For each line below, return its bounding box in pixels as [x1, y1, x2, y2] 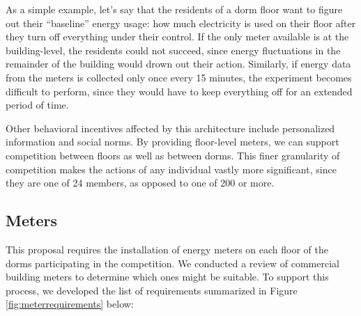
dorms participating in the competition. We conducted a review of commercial [6, 255, 339, 270]
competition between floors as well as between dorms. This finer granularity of [6, 148, 340, 162]
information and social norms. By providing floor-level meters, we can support [6, 134, 339, 149]
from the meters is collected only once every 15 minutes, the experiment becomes [6, 70, 352, 84]
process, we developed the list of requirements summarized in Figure [6, 283, 298, 297]
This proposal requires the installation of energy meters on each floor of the [6, 242, 329, 256]
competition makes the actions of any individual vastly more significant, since [6, 161, 337, 176]
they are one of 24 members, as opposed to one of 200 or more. [6, 175, 275, 190]
